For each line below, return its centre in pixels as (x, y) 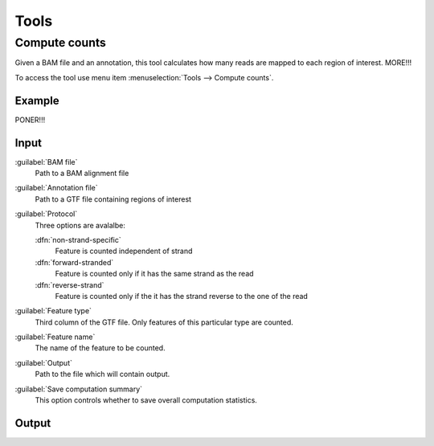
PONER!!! (30, 120)
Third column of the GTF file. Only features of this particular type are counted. (164, 322)
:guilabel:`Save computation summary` (79, 389)
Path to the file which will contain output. (102, 374)
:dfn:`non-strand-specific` (78, 239)
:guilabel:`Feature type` (53, 311)
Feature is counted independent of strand (124, 251)
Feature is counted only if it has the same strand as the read (154, 274)
